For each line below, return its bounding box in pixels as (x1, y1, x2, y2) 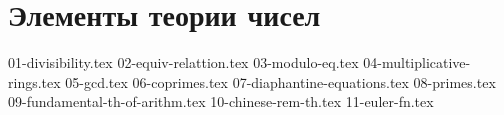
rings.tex (8, 71, 61, 92)
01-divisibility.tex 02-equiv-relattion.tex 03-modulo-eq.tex (8, 52, 359, 73)
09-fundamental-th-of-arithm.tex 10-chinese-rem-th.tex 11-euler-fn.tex (8, 91, 434, 112)
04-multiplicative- (363, 52, 471, 73)
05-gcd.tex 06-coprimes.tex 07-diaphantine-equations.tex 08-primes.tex (65, 71, 496, 92)
